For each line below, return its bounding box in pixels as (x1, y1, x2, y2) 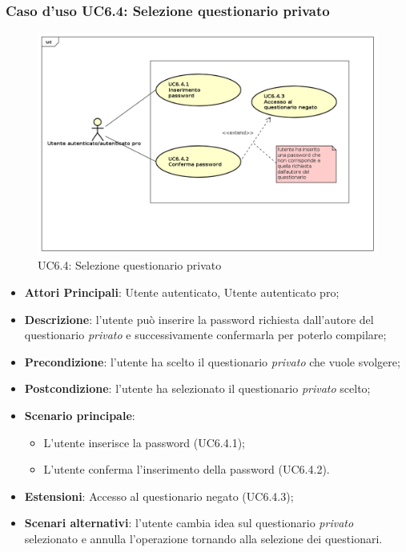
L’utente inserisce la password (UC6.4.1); (43, 434, 245, 450)
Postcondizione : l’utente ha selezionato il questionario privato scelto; (24, 380, 371, 397)
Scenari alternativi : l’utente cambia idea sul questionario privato (24, 514, 354, 531)
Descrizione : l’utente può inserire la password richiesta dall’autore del (24, 310, 374, 327)
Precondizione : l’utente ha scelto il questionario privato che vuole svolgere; (24, 353, 400, 370)
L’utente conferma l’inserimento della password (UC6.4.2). (43, 461, 330, 478)
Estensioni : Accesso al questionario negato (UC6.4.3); (24, 487, 294, 504)
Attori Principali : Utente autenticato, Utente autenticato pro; (24, 284, 340, 300)
